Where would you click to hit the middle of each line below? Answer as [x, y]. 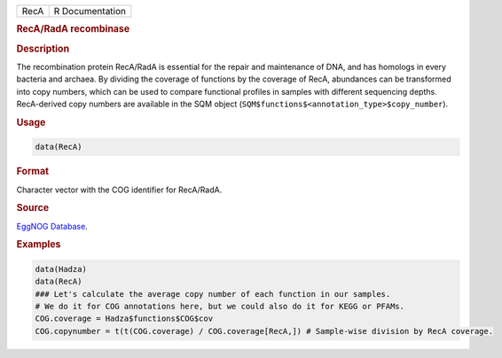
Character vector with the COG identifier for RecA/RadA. [119, 190]
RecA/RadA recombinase [73, 29]
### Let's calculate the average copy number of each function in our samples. [213, 294]
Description [43, 49]
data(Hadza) [61, 269]
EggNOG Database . [52, 226]
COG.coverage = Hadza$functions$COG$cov [124, 319]
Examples [39, 245]
